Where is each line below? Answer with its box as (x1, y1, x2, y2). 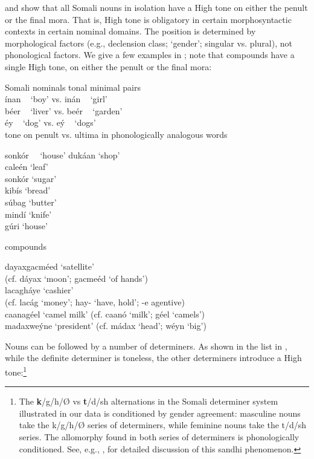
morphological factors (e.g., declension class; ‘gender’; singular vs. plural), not (5, 36, 292, 49)
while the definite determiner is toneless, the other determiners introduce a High (5, 351, 302, 364)
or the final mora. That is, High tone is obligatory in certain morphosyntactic (5, 13, 292, 25)
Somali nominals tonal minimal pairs (5, 80, 141, 93)
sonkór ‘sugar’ (5, 172, 57, 184)
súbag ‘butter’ (5, 195, 57, 208)
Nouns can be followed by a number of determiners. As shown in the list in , (5, 339, 287, 352)
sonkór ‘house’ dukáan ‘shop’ (5, 148, 120, 161)
